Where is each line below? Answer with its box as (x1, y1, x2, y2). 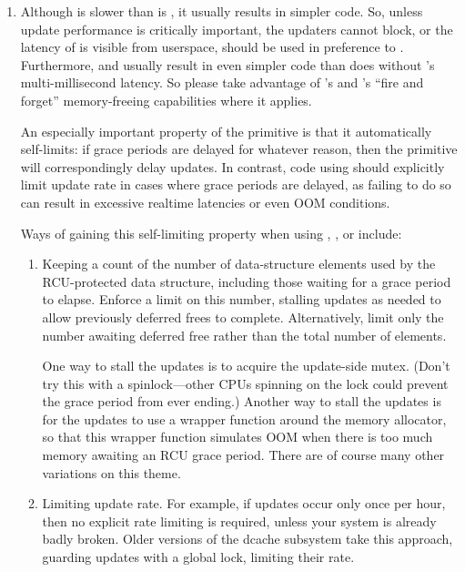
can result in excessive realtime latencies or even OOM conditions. (20, 192, 390, 211)
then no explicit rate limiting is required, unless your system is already (42, 511, 437, 530)
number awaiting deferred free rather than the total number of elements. (42, 325, 447, 344)
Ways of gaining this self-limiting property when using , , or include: (20, 223, 402, 242)
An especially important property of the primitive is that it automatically (20, 121, 432, 140)
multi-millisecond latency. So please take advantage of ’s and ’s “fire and (20, 73, 424, 92)
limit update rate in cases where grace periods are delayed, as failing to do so (20, 175, 451, 194)
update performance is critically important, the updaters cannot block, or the (20, 19, 453, 38)
